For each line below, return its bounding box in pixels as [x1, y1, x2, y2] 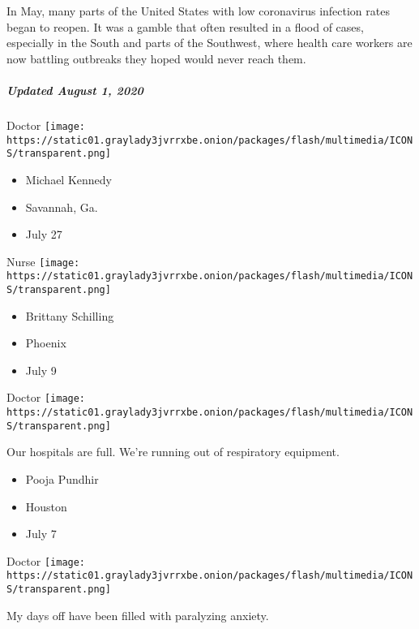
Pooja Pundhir [25, 471, 99, 487]
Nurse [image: [6, 252, 80, 269]
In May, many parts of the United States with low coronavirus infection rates [6, 2, 390, 19]
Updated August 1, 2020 [6, 81, 143, 98]
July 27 [25, 226, 62, 243]
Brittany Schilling [25, 307, 114, 324]
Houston [25, 498, 67, 515]
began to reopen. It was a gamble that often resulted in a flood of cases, [6, 18, 364, 35]
